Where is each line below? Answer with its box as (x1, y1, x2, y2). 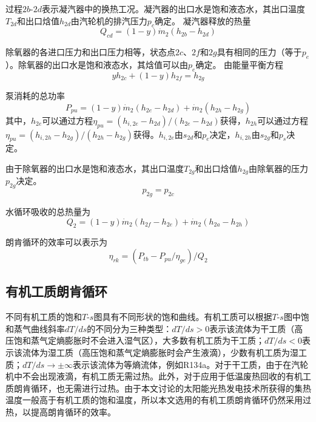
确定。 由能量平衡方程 (195, 58, 284, 70)
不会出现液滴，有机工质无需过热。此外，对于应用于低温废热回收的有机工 (22, 370, 311, 383)
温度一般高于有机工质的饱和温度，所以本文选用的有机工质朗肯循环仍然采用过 (5, 393, 311, 406)
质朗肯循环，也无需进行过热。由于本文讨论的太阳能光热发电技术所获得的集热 (5, 381, 311, 394)
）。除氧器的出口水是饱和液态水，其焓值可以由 (5, 58, 188, 70)
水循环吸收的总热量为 (5, 205, 90, 218)
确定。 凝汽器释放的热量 (154, 14, 251, 27)
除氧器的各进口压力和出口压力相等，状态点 (5, 46, 175, 58)
